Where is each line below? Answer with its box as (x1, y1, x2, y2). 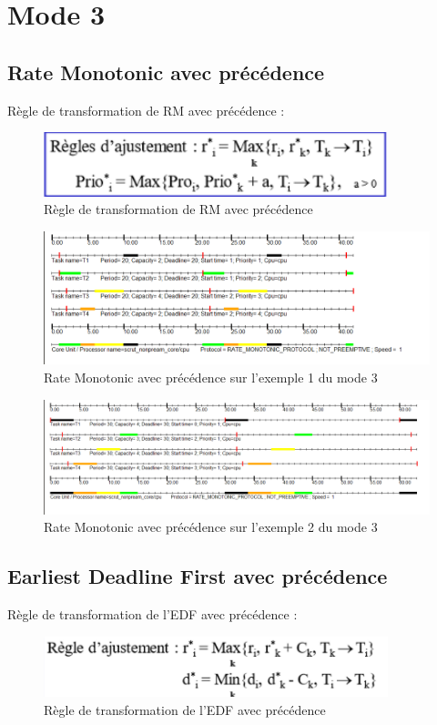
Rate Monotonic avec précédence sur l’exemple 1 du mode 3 (44, 368, 378, 387)
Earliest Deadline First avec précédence (7, 562, 388, 590)
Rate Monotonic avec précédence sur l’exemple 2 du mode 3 (44, 517, 378, 536)
